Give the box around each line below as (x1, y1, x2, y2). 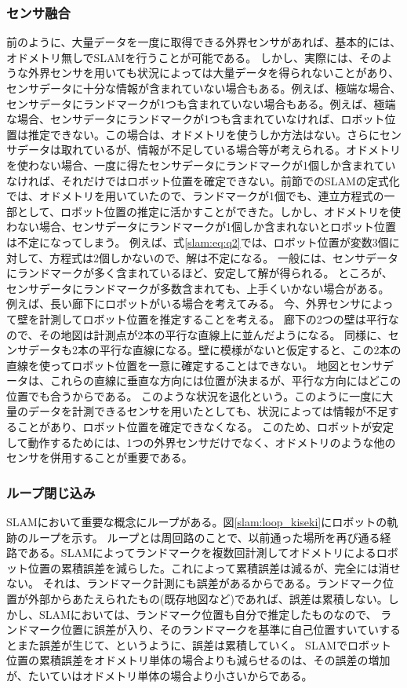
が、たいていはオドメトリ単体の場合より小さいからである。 (6, 668, 313, 683)
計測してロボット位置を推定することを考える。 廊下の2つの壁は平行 (38, 310, 388, 327)
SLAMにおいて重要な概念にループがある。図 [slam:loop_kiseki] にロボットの (6, 514, 387, 530)
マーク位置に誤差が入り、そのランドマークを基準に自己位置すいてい (27, 621, 380, 638)
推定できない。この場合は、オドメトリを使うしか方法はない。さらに (27, 126, 380, 142)
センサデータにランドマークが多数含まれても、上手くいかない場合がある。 (6, 280, 390, 296)
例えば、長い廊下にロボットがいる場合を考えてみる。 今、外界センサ (6, 295, 361, 312)
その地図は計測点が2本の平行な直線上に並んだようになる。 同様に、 (38, 326, 388, 342)
